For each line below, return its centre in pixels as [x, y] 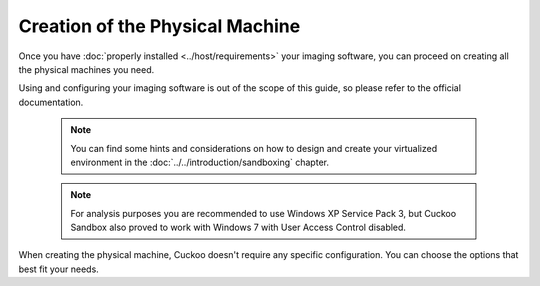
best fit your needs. [58, 269]
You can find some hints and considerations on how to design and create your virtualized [254, 148]
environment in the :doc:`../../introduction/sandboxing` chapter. [200, 162]
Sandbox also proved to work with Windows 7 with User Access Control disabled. [238, 227]
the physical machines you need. [86, 69]
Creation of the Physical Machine [159, 26]
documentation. [51, 102]
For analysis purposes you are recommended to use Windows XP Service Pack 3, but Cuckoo [263, 213]
